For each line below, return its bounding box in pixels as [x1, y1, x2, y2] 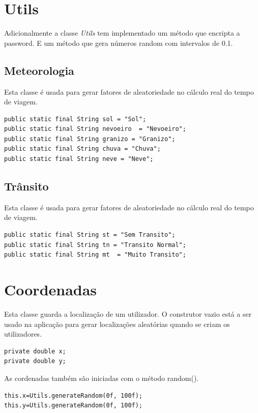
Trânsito [4, 178, 49, 194]
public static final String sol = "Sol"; [4, 115, 147, 123]
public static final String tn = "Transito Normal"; [4, 241, 186, 249]
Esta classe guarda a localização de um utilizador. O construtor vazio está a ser [4, 308, 252, 319]
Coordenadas [4, 279, 97, 300]
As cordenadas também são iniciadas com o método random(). [4, 372, 199, 383]
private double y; [4, 357, 66, 365]
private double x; [4, 347, 66, 355]
